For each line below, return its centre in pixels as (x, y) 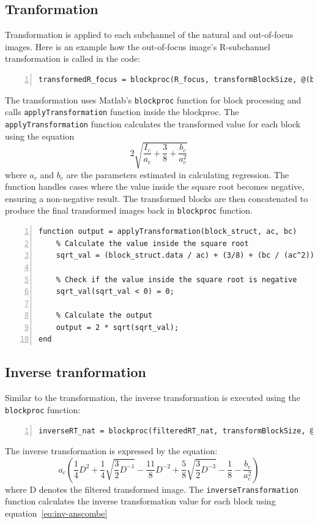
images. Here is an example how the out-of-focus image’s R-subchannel (138, 46)
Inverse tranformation (76, 372)
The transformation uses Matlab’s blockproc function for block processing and (153, 99)
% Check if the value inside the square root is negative (176, 279)
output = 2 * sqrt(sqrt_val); (117, 327)
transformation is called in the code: (73, 58)
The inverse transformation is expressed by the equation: (111, 451)
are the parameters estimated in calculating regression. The (178, 174)
